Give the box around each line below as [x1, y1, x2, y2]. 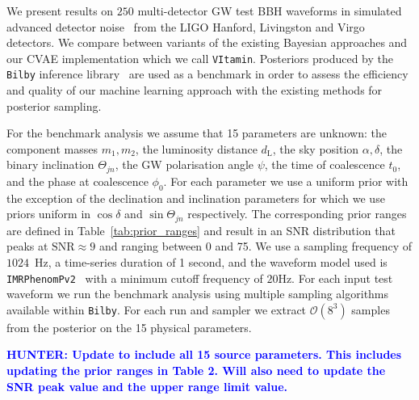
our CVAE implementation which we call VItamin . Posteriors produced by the [6, 49, 393, 66]
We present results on [6, 2, 114, 19]
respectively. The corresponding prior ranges [187, 205, 407, 222]
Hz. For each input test [278, 269, 393, 286]
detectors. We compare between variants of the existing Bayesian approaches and [6, 34, 408, 51]
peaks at [6, 238, 48, 255]
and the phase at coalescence [6, 172, 149, 189]
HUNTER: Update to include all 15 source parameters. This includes [6, 346, 402, 363]
